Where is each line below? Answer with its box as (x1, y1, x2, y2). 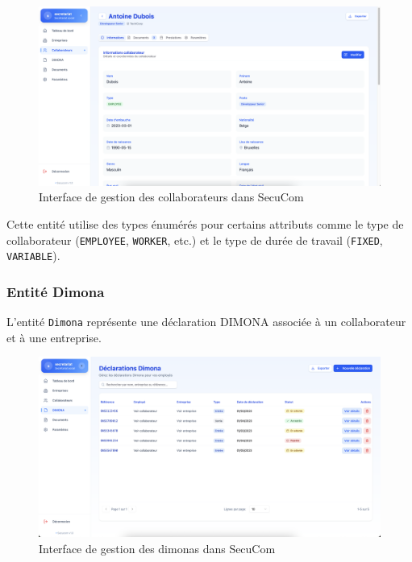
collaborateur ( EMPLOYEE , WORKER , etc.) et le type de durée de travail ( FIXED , (6, 231, 383, 248)
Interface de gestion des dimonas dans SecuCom (39, 539, 276, 556)
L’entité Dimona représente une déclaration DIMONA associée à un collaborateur (6, 313, 406, 330)
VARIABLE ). (6, 247, 60, 264)
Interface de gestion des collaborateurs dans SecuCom (39, 188, 304, 205)
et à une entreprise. (6, 329, 102, 345)
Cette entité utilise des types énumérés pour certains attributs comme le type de (6, 215, 404, 232)
